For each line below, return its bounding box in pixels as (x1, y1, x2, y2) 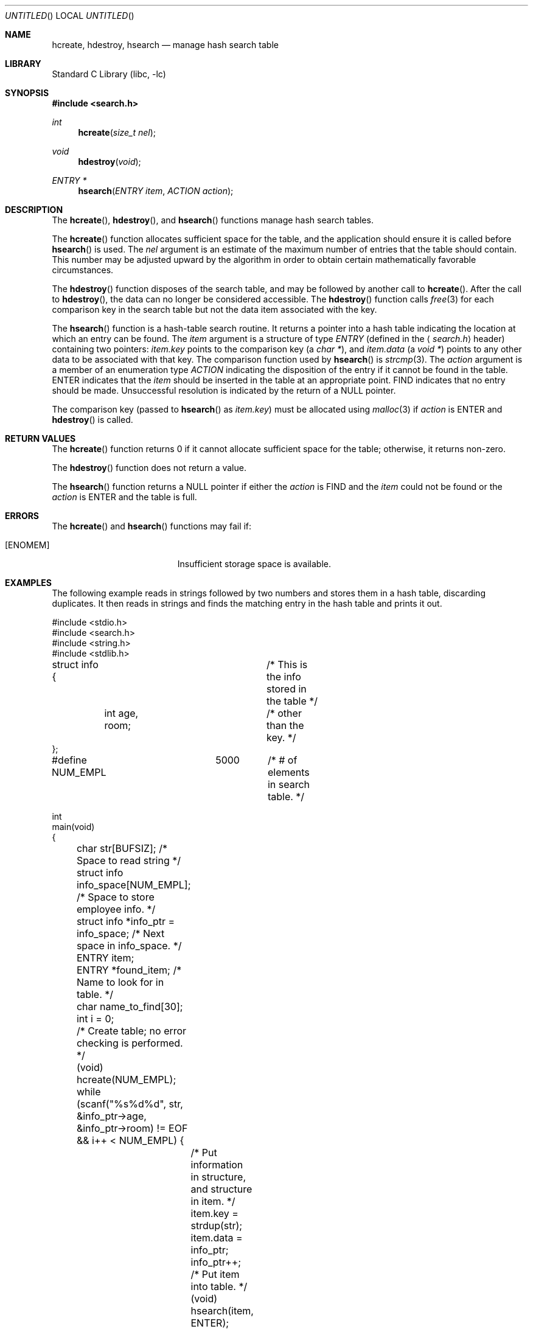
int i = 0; (76, 1013, 114, 1025)
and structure (190, 1183, 253, 1195)
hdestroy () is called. (52, 414, 133, 425)
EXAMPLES (5, 577, 52, 588)
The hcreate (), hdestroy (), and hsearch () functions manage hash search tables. (52, 215, 374, 225)
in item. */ (190, 1195, 235, 1207)
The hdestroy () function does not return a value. (52, 462, 246, 473)
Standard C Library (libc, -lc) (52, 69, 166, 79)
